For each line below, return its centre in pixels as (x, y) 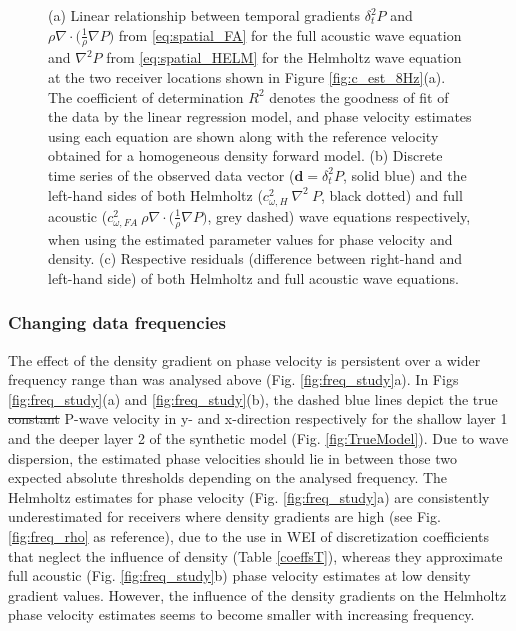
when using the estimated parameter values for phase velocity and (250, 238)
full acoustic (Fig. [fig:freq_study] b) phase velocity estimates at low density (239, 575)
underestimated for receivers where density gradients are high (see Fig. (224, 516)
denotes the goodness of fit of (359, 96)
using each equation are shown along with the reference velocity (243, 135)
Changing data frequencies (117, 322)
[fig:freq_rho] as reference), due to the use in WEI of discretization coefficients (248, 535)
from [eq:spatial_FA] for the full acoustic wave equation (290, 34)
